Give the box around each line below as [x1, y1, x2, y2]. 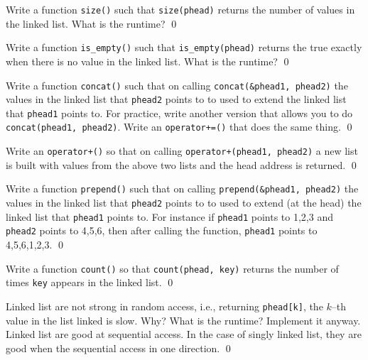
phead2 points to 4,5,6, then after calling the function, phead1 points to [6, 223, 318, 238]
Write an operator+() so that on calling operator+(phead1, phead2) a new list [6, 143, 358, 158]
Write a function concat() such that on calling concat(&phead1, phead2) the [6, 77, 348, 92]
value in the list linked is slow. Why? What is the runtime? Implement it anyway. [6, 312, 361, 327]
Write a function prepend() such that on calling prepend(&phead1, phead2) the [6, 181, 359, 196]
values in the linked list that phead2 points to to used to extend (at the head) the [6, 195, 362, 210]
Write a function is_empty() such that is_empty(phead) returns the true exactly [6, 40, 362, 55]
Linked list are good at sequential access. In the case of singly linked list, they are [6, 327, 362, 342]
